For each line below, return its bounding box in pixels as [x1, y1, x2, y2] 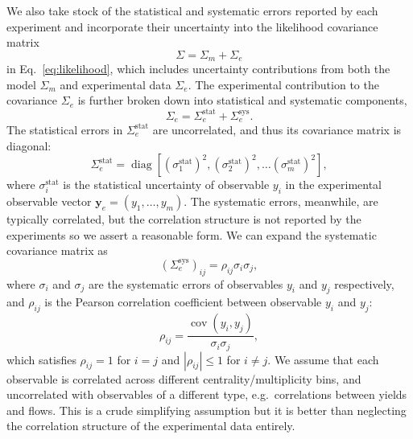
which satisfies [6, 351, 76, 367]
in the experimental [285, 176, 382, 193]
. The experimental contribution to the [188, 76, 379, 92]
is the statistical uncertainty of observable [63, 176, 270, 193]
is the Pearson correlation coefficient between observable [44, 293, 322, 310]
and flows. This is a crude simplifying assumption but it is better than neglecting [6, 401, 407, 418]
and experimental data [60, 76, 171, 92]
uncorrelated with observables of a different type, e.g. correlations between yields [6, 386, 407, 403]
